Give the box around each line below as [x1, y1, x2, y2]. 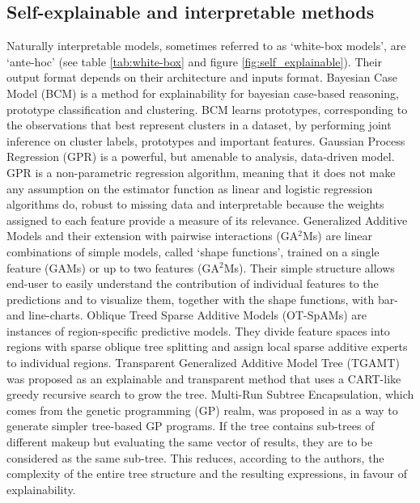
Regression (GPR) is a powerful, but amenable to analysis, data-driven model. [6, 148, 395, 165]
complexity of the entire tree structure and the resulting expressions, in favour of [6, 465, 407, 482]
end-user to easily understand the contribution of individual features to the [6, 275, 379, 292]
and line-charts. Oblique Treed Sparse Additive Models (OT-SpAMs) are [6, 306, 367, 323]
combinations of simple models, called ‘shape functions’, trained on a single [6, 243, 380, 260]
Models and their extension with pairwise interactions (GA [6, 227, 299, 244]
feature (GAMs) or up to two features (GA [6, 259, 219, 276]
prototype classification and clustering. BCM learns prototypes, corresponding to [6, 100, 408, 117]
